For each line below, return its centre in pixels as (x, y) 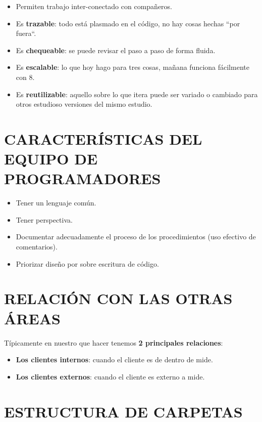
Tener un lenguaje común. (56, 203)
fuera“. (26, 33)
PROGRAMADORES (83, 178)
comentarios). (37, 247)
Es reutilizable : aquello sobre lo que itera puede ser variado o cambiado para (137, 94)
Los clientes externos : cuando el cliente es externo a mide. (110, 376)
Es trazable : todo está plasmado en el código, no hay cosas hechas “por (128, 23)
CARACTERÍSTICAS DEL (103, 138)
